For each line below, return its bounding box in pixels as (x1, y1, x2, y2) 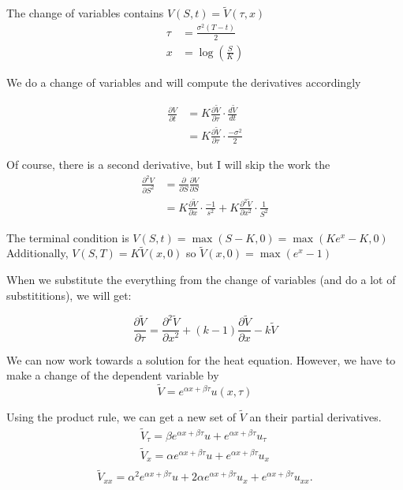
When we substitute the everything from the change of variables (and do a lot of (6, 271, 396, 288)
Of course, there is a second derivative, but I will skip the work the (6, 156, 330, 173)
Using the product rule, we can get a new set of (6, 409, 237, 425)
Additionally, (6, 245, 69, 261)
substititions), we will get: (6, 286, 132, 303)
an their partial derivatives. (249, 409, 382, 425)
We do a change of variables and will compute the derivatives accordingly (6, 73, 361, 90)
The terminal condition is (6, 229, 129, 245)
